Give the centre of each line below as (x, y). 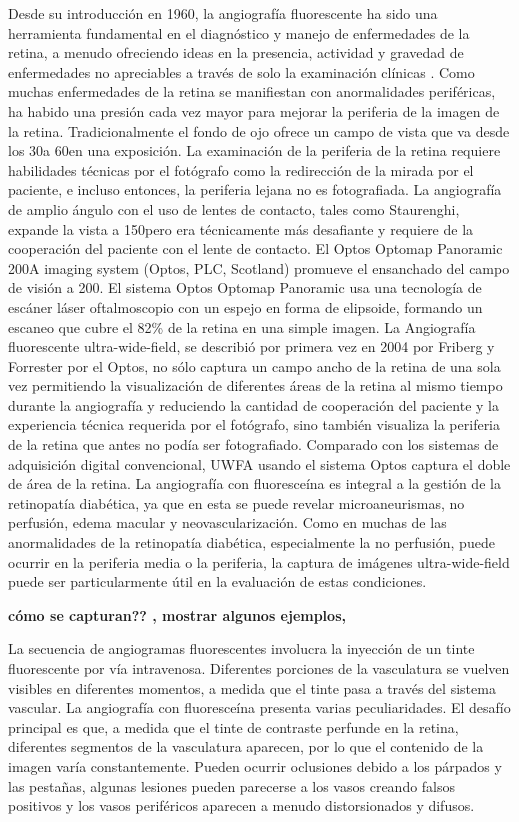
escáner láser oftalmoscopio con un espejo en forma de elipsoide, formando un (245, 306)
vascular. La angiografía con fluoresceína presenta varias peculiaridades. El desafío (259, 707)
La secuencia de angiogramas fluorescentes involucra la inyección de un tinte (241, 648)
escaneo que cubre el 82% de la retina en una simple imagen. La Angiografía (242, 326)
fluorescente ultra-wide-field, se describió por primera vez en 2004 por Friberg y (251, 346)
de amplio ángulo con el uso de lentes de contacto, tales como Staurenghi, (234, 208)
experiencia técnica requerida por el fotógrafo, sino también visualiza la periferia (254, 424)
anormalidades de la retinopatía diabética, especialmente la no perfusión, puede (251, 542)
